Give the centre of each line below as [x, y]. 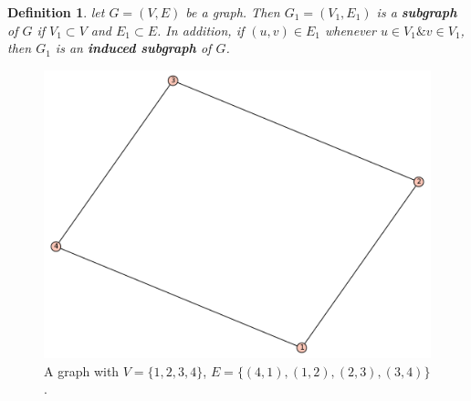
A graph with [82, 370]
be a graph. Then [233, 12]
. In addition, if [201, 30]
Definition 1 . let [56, 12]
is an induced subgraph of [133, 48]
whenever [350, 30]
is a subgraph [417, 12]
